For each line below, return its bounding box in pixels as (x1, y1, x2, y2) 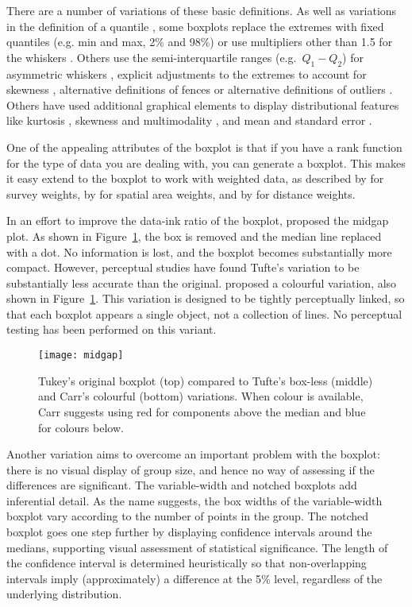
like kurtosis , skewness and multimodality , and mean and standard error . (6, 112, 372, 129)
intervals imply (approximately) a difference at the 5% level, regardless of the (6, 570, 383, 586)
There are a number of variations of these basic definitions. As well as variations (6, 2, 397, 18)
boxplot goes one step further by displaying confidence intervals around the (6, 524, 372, 540)
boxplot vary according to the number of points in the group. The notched (6, 508, 369, 524)
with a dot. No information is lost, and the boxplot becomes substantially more (6, 243, 392, 260)
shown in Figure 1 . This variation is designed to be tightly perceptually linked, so (6, 290, 405, 307)
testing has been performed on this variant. (6, 321, 217, 338)
